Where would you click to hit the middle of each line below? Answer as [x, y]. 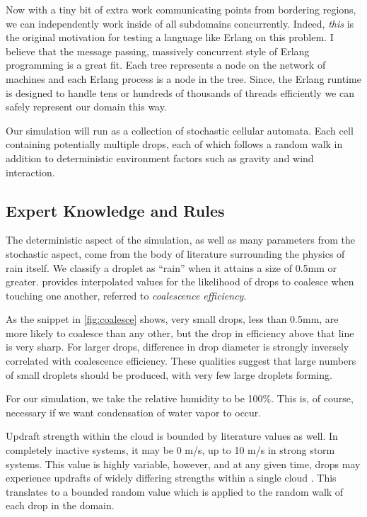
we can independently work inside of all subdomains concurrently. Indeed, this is [180, 23]
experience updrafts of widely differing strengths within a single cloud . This [171, 478]
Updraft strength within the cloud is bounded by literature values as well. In [172, 436]
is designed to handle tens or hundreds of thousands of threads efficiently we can [180, 92]
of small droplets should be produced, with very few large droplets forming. [169, 374]
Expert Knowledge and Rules [115, 210]
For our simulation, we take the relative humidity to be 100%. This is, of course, [180, 398]
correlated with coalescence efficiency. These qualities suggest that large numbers [181, 361]
